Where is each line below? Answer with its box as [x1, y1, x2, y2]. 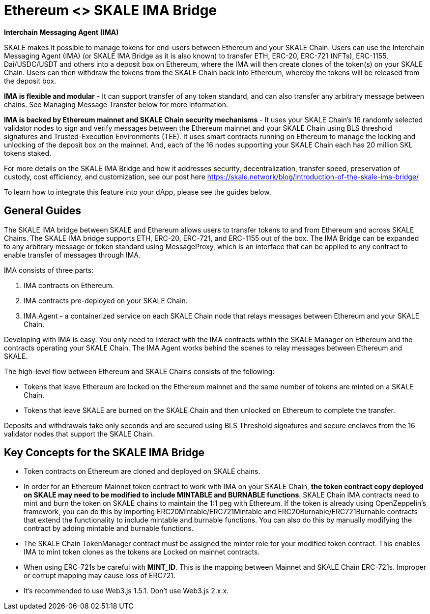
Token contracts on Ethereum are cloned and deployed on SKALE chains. [24, 467, 260, 476]
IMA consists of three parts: [4, 265, 94, 274]
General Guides [4, 205, 82, 217]
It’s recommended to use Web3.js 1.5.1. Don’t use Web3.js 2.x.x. [24, 586, 229, 595]
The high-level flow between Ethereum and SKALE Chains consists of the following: [4, 367, 275, 376]
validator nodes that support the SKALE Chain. [4, 429, 154, 438]
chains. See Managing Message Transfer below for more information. [4, 100, 229, 109]
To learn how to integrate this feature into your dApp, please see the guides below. [4, 187, 271, 196]
